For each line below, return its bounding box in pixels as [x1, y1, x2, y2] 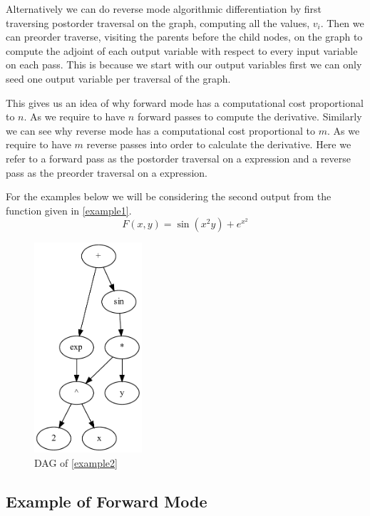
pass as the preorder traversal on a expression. [6, 165, 208, 180]
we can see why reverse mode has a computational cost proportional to [6, 123, 316, 138]
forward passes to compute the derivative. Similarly [137, 109, 362, 124]
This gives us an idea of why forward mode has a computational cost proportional [6, 95, 364, 110]
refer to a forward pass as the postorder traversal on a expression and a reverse [6, 150, 351, 165]
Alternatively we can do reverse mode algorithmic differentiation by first [6, 1, 322, 16]
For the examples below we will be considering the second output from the [6, 189, 332, 204]
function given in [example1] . [6, 202, 132, 217]
